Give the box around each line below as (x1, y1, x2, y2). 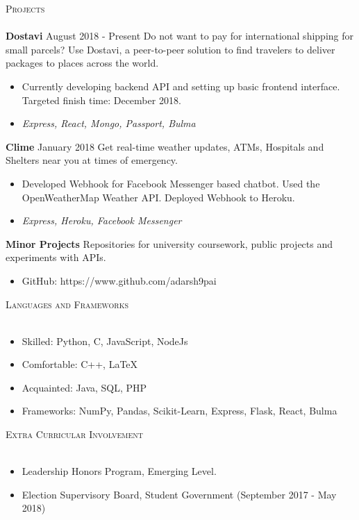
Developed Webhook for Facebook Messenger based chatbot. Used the (22, 176, 320, 190)
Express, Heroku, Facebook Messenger (22, 213, 182, 228)
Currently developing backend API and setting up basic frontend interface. (22, 78, 340, 93)
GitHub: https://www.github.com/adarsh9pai (22, 273, 217, 287)
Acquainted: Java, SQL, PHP (22, 380, 147, 394)
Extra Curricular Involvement (6, 427, 143, 442)
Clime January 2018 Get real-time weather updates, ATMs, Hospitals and (6, 139, 324, 153)
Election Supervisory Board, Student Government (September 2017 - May (22, 487, 337, 501)
